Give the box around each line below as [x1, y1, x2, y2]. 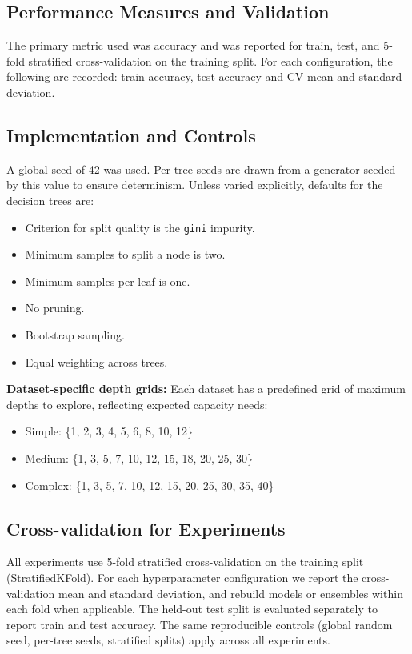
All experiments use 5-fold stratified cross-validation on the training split [6, 553, 364, 570]
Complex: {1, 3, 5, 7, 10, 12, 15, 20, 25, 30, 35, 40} [25, 476, 274, 493]
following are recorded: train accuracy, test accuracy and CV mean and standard [6, 68, 402, 85]
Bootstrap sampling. [25, 327, 125, 343]
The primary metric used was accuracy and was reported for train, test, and [6, 37, 380, 54]
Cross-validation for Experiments [6, 516, 286, 540]
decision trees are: [6, 191, 94, 208]
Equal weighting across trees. [25, 353, 168, 370]
